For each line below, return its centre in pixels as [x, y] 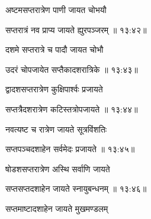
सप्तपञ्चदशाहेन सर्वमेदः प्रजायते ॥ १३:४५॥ [70, 149]
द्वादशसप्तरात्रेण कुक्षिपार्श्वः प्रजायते [54, 89]
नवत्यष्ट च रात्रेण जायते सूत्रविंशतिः [56, 129]
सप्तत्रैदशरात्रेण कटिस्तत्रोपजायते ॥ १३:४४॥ [72, 109]
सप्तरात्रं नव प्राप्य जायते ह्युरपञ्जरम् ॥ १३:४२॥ [76, 29]
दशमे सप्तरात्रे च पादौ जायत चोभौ [54, 49]
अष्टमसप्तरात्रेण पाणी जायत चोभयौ [56, 9]
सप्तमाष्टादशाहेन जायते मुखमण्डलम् [57, 208]
